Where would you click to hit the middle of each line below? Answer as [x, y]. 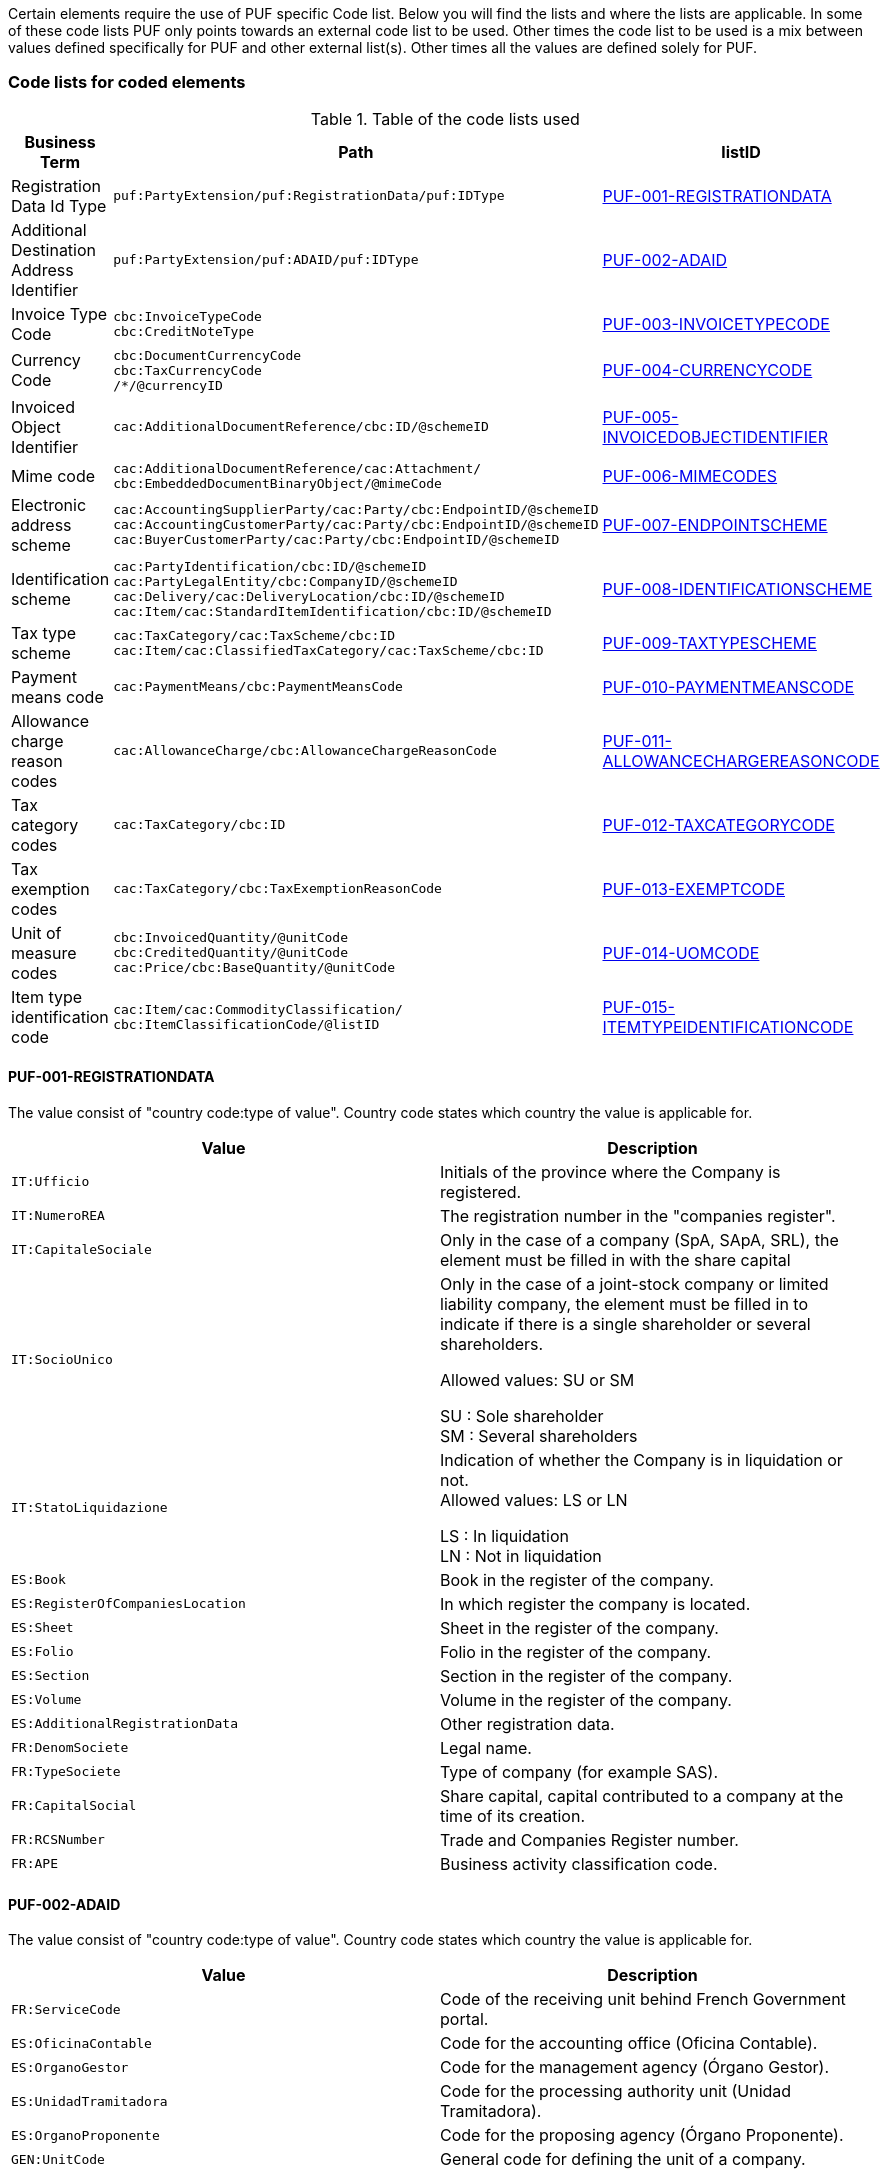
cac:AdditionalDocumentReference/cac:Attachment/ [297, 468]
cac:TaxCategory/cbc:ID [199, 825]
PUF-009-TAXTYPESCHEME [709, 642]
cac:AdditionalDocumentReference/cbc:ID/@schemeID [301, 427]
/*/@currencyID [168, 385]
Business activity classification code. [579, 1863]
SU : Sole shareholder [522, 1415]
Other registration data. [527, 1723]
